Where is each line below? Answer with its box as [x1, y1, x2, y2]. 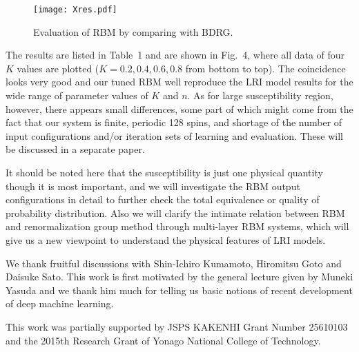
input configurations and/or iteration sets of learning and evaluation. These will [6, 128, 343, 143]
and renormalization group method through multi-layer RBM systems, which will [6, 219, 349, 234]
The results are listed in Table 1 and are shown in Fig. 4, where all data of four [6, 48, 345, 62]
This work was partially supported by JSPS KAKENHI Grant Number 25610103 [6, 319, 348, 333]
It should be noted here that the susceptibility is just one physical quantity [6, 165, 323, 179]
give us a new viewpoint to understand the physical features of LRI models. [6, 232, 326, 247]
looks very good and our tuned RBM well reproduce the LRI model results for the [6, 74, 353, 89]
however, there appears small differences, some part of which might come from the [6, 101, 353, 116]
